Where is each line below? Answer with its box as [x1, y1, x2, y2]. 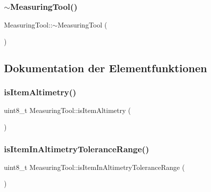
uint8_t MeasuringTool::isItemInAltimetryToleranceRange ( [4, 162, 185, 172]
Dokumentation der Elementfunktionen [4, 60, 207, 75]
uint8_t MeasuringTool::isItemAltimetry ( [4, 105, 131, 115]
